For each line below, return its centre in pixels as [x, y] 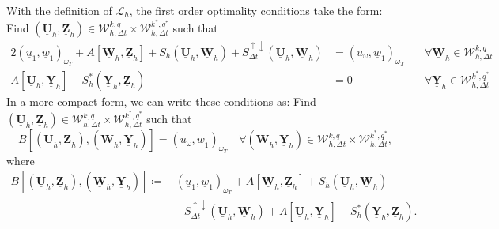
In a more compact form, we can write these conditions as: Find [161, 101]
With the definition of [59, 10]
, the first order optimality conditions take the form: [256, 10]
